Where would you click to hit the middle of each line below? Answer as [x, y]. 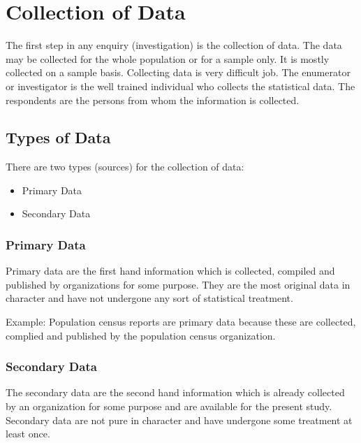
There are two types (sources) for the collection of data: [125, 167]
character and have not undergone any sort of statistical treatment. [149, 298]
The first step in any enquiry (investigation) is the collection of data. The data [174, 45]
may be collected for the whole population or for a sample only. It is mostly [168, 58]
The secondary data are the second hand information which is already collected [175, 392]
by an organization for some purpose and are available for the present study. [169, 406]
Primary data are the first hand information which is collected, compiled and [170, 271]
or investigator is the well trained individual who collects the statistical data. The [180, 86]
